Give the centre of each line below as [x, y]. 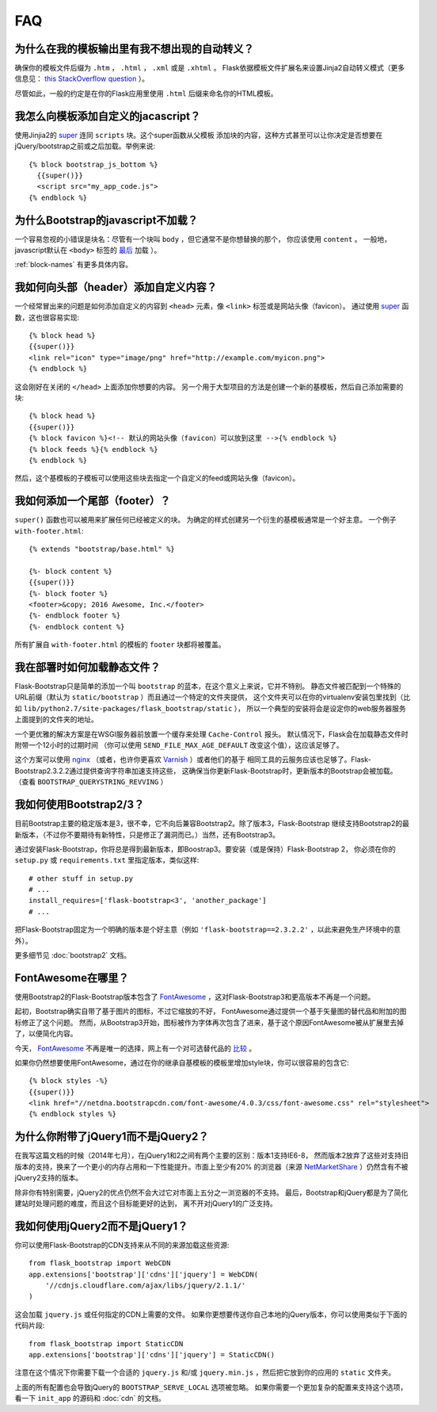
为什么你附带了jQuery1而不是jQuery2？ [112, 1136]
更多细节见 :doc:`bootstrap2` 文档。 [72, 955]
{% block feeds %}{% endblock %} [93, 449]
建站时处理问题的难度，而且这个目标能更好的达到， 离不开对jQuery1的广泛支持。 [146, 1203]
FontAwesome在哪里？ [72, 978]
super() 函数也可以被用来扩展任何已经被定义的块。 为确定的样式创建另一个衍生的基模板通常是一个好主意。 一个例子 [205, 520]
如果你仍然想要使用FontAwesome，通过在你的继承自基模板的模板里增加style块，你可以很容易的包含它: [182, 1062]
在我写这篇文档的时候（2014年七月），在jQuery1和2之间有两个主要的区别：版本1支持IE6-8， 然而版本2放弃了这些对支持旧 [212, 1156]
